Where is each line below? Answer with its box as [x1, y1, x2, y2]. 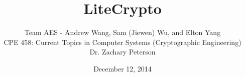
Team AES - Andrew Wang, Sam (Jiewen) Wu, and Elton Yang [24, 27, 221, 37]
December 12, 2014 [93, 63, 152, 73]
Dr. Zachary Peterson [89, 46, 156, 57]
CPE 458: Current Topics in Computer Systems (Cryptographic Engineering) [4, 36, 241, 47]
